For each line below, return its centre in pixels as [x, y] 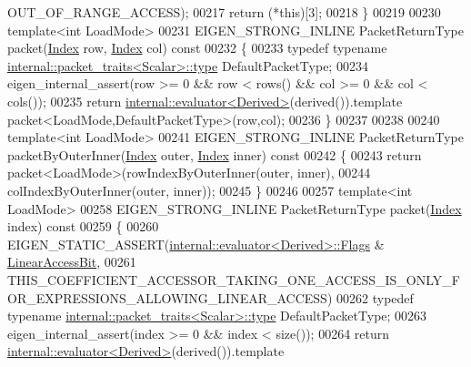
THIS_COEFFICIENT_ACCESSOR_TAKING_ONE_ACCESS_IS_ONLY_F [234, 279]
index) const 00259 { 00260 [83, 226]
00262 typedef [375, 297]
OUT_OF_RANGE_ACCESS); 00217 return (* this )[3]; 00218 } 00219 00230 [224, 12]
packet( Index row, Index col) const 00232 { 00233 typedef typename [197, 48]
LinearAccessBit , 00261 [72, 262]
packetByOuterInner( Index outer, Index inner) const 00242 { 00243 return [215, 154]
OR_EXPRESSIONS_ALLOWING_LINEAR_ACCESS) [170, 297]
